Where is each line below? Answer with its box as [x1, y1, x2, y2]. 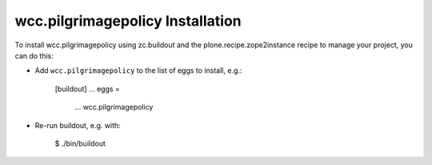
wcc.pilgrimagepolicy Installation [14, 12, 242, 30]
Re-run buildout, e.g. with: [34, 120, 122, 130]
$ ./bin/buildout [54, 139, 106, 148]
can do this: [14, 50, 54, 60]
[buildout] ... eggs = [54, 84, 120, 94]
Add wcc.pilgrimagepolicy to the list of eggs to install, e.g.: [34, 66, 242, 75]
